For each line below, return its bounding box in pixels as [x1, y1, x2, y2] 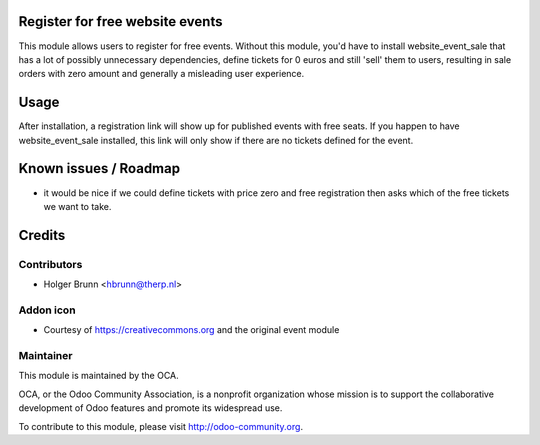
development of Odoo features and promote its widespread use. [18, 402, 283, 414]
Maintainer [18, 348, 73, 362]
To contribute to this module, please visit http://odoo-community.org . [18, 420, 304, 432]
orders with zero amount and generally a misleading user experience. [18, 68, 305, 80]
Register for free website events [18, 13, 223, 30]
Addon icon [18, 303, 76, 317]
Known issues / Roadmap [18, 160, 180, 177]
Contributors [18, 257, 83, 271]
